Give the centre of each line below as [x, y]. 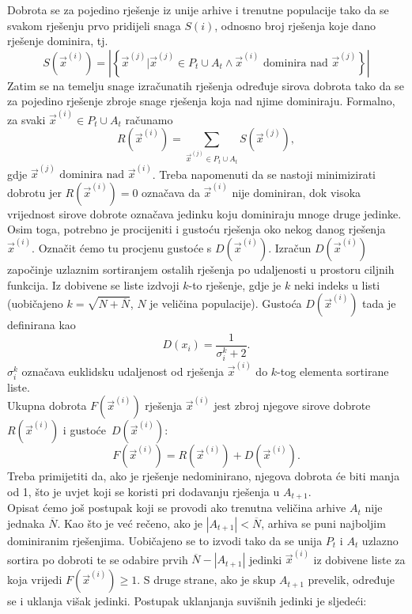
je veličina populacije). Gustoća [226, 303]
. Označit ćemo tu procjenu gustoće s [122, 248]
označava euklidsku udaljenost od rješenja [123, 371]
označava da [171, 192]
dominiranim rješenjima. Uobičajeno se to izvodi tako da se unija [165, 540]
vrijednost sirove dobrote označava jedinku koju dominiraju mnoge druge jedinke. [204, 213]
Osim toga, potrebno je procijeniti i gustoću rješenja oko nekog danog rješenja [197, 229]
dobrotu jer [34, 192]
